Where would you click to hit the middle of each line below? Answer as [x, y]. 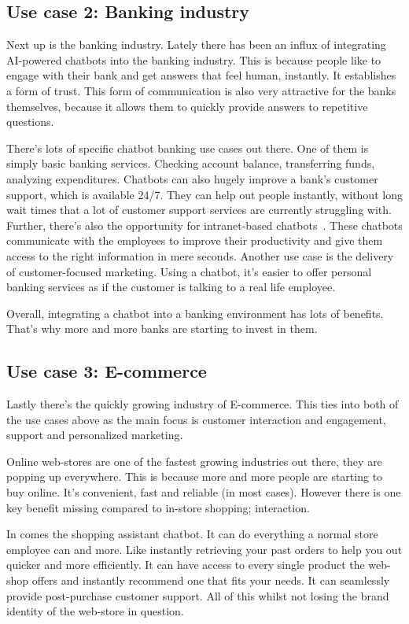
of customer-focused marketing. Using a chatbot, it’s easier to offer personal [189, 271]
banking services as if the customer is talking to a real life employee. [171, 287]
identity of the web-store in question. [95, 611]
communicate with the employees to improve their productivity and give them [195, 240]
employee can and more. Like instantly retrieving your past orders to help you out [204, 549]
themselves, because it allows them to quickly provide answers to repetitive [187, 106]
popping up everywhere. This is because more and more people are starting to [195, 476]
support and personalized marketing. [95, 435]
